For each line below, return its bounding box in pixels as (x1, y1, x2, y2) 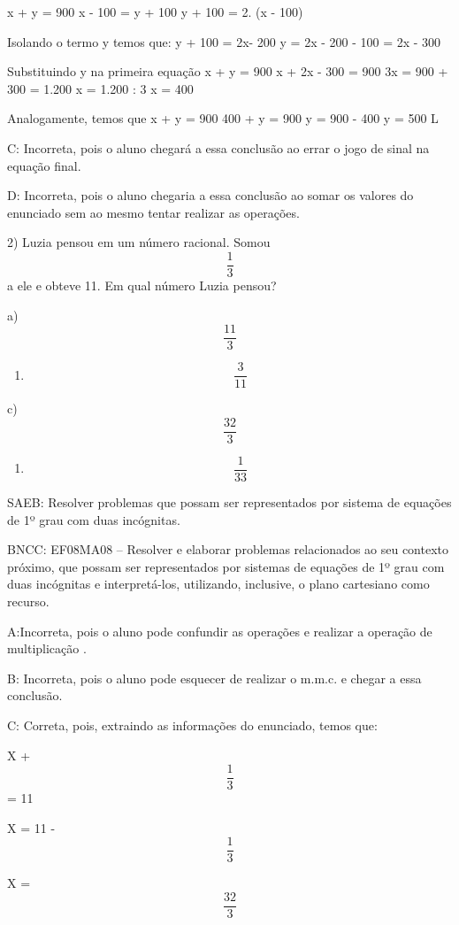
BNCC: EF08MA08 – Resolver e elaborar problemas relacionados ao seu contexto (7, 540, 449, 559)
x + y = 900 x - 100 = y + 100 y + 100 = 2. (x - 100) (7, 3, 303, 20)
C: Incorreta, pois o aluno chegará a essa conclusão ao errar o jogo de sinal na (7, 138, 430, 157)
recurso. (7, 592, 50, 610)
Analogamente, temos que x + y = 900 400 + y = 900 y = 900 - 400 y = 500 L (7, 109, 439, 127)
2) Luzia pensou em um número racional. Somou (7, 233, 271, 251)
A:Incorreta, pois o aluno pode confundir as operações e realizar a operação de (7, 621, 432, 640)
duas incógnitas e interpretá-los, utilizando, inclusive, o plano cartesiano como (7, 574, 430, 593)
